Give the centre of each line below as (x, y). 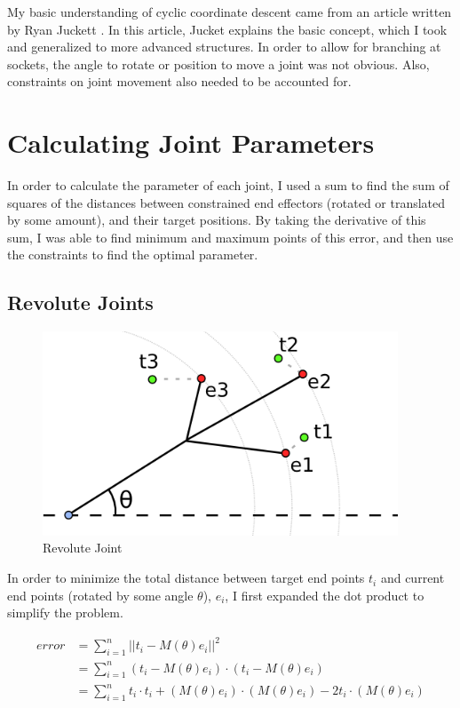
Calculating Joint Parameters (191, 143)
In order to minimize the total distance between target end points (186, 578)
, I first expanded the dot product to (325, 595)
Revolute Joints (80, 302)
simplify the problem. (65, 613)
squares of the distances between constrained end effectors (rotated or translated (226, 202)
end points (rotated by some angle (100, 595)
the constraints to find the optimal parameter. (133, 255)
